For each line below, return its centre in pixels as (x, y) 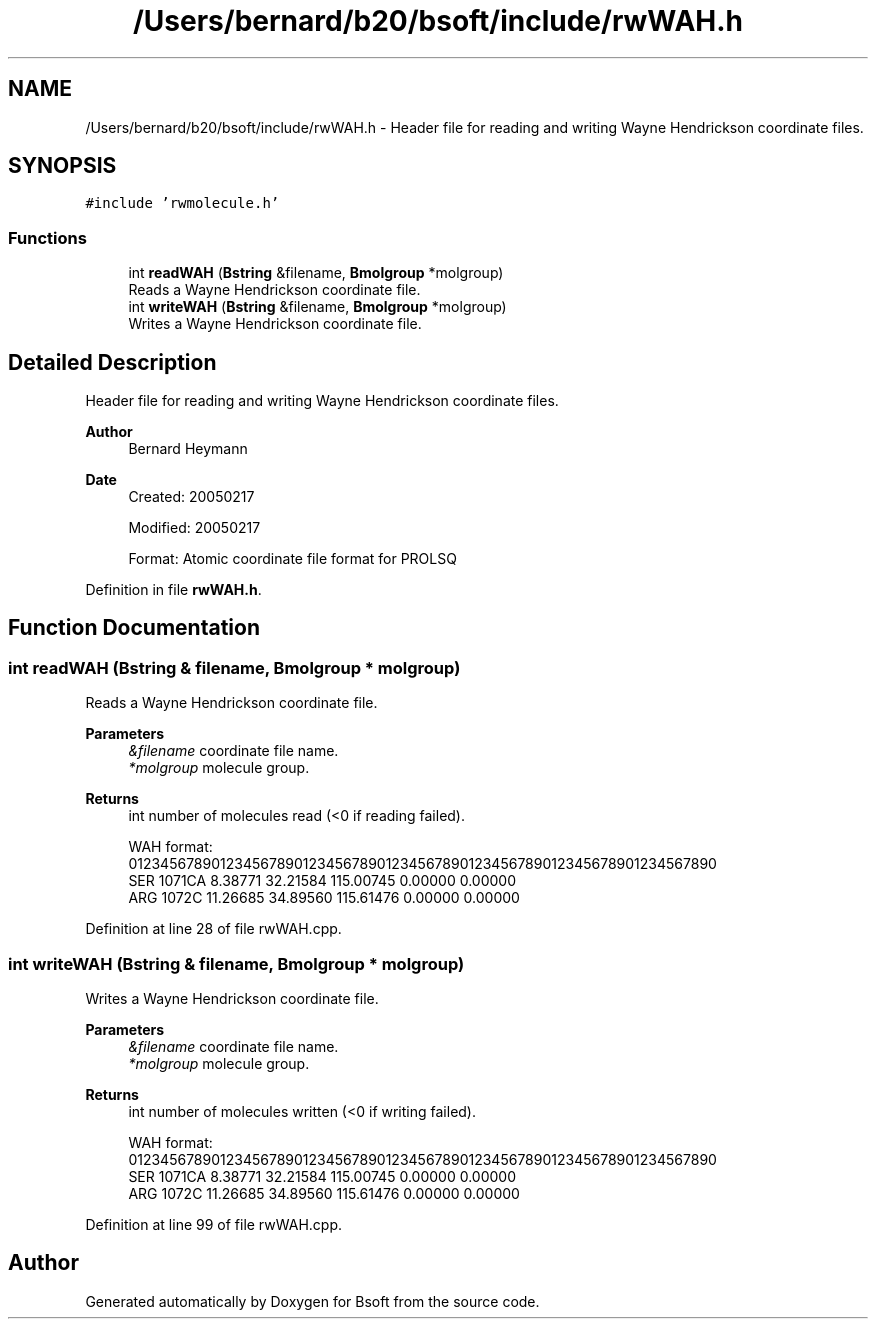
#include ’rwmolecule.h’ (182, 203)
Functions (47, 237)
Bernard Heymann (188, 449)
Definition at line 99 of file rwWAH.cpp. (213, 1224)
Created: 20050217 (191, 497)
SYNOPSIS (62, 166)
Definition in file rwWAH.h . (173, 590)
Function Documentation (134, 628)
